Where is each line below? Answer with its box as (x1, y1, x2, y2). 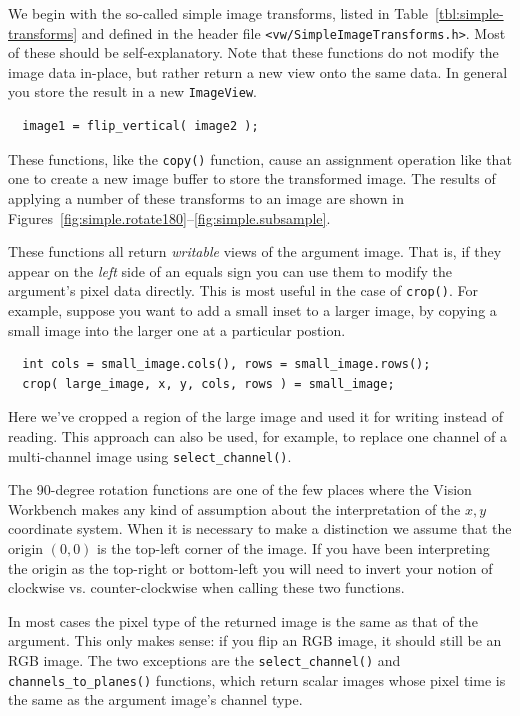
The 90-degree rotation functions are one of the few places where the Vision (8, 479, 472, 500)
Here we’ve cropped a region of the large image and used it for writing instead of (8, 406, 504, 427)
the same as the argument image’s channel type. (8, 689, 303, 710)
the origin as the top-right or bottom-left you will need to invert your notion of (8, 557, 493, 578)
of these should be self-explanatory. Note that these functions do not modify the (8, 42, 499, 63)
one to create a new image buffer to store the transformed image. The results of (8, 168, 496, 189)
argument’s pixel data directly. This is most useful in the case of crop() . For (8, 280, 478, 301)
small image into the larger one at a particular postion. (8, 319, 346, 340)
